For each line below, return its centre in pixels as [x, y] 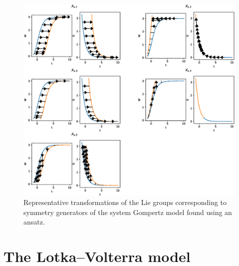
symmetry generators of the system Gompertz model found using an [128, 212]
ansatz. [34, 222]
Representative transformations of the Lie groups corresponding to [125, 202]
